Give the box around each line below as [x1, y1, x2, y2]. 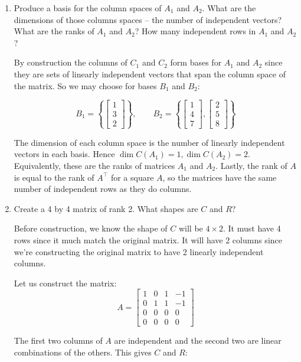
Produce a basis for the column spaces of [14, 2, 162, 14]
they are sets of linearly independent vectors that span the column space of [14, 67, 286, 80]
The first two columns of [14, 334, 103, 347]
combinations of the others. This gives [14, 346, 152, 358]
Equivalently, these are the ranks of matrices [14, 159, 175, 171]
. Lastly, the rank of [215, 159, 287, 171]
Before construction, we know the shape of [14, 222, 168, 234]
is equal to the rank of [14, 171, 94, 183]
